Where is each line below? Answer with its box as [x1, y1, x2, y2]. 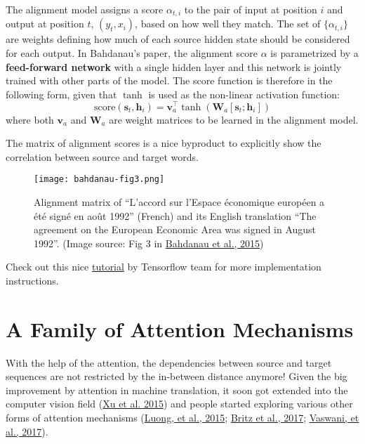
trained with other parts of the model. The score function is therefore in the [6, 73, 333, 88]
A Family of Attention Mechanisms [6, 314, 354, 343]
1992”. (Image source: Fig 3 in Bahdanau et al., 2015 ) [34, 235, 264, 250]
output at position [6, 16, 84, 31]
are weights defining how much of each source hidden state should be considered [6, 32, 350, 46]
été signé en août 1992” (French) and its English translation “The [34, 208, 317, 223]
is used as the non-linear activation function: [148, 86, 340, 101]
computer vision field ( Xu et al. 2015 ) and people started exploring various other [6, 396, 353, 411]
